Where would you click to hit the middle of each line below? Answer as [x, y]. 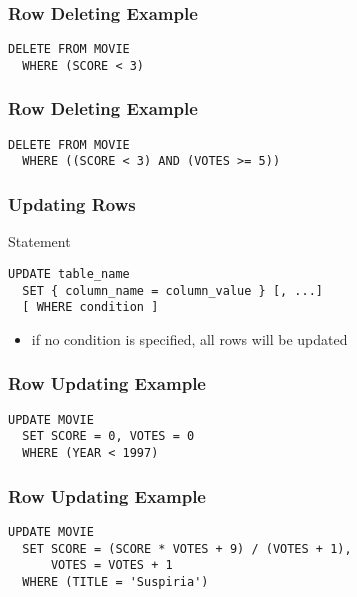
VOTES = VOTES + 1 [111, 565]
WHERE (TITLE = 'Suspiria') [115, 581]
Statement [39, 241]
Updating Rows [72, 203]
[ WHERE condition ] [90, 307]
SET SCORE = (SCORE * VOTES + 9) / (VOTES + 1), [187, 548]
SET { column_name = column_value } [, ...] [172, 290]
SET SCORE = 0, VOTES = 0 [108, 436]
